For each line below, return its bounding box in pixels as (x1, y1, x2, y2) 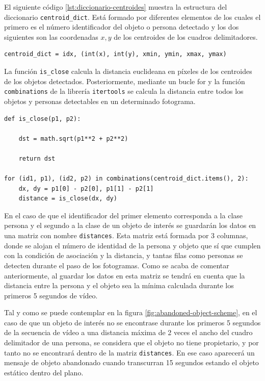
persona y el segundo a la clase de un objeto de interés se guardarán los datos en (4, 220, 256, 231)
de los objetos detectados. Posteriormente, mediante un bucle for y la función (4, 75, 245, 86)
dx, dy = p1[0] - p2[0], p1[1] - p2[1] (18, 185, 154, 192)
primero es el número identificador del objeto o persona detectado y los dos (4, 21, 239, 32)
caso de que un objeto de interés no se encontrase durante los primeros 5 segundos (4, 317, 261, 327)
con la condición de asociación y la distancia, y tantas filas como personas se (4, 250, 243, 261)
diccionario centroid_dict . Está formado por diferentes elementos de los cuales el (4, 11, 261, 22)
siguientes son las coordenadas (4, 31, 98, 42)
